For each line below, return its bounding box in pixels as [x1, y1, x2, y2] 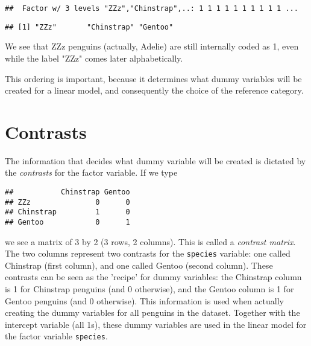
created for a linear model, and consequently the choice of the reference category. [5, 84, 304, 97]
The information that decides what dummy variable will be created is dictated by [5, 154, 306, 167]
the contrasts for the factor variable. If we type [5, 166, 178, 179]
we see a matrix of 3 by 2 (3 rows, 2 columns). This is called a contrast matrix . [5, 235, 296, 248]
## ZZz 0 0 [5, 197, 130, 207]
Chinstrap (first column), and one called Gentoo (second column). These [5, 258, 273, 271]
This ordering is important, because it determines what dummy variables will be [5, 72, 302, 85]
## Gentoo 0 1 [5, 217, 130, 226]
